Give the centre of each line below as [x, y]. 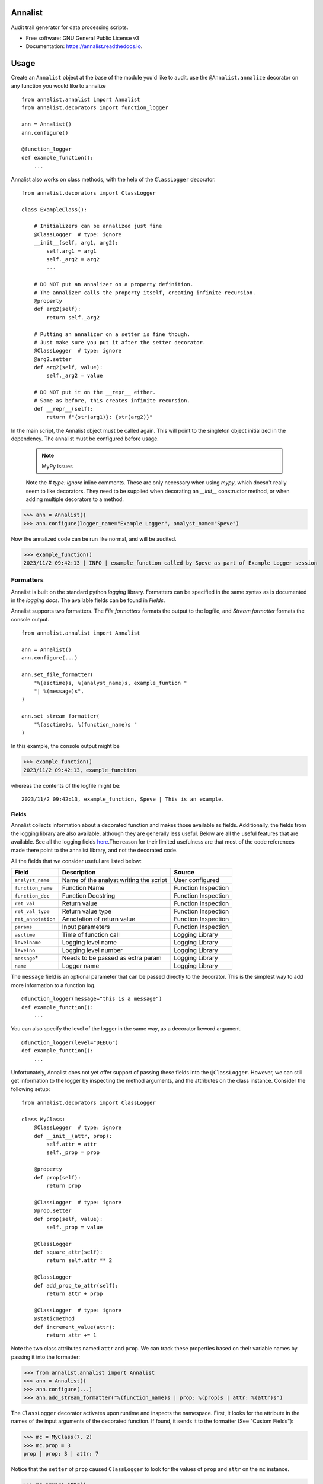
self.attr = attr [72, 1144]
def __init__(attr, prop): [73, 1136]
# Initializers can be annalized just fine [98, 226]
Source [184, 873]
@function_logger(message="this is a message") [92, 999]
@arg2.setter [52, 359]
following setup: [31, 1089]
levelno [25, 950]
